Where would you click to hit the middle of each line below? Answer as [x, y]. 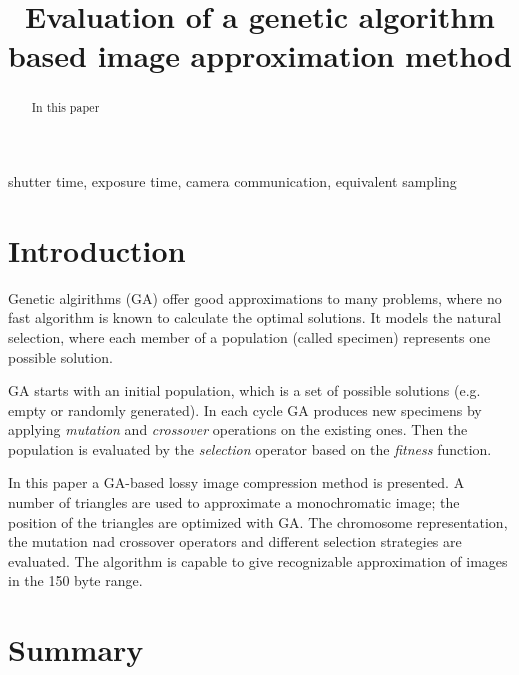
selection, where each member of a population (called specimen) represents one [249, 336]
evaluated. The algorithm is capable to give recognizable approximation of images [258, 560]
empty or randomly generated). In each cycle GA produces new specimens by [245, 409]
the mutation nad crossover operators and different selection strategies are [235, 541]
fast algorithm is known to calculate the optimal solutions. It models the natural [255, 317]
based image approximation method [260, 55]
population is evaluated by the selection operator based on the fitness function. [250, 448]
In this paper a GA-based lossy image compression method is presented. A [236, 482]
